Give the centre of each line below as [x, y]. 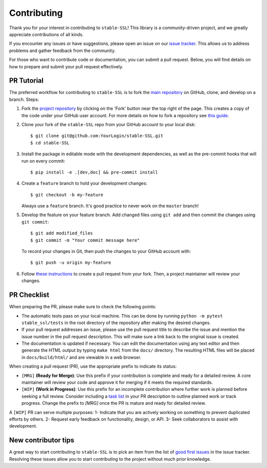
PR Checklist [29, 295]
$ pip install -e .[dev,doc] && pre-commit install [94, 172]
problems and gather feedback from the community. [62, 50]
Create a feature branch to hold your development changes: [85, 184]
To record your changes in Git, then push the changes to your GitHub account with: [106, 251]
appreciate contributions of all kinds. [46, 34]
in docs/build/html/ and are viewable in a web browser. [82, 357]
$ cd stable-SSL [50, 143]
